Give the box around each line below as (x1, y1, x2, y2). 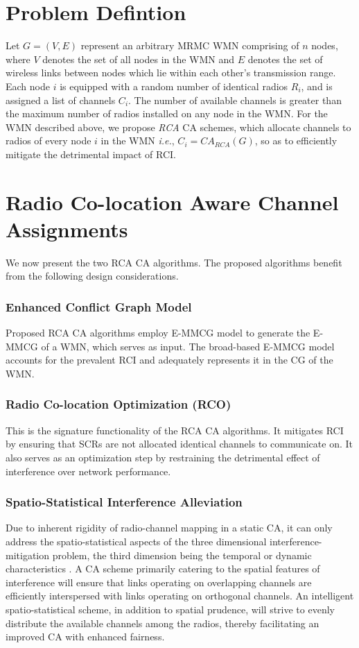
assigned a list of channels (6, 92, 116, 107)
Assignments (6, 214, 128, 243)
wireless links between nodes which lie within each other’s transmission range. (6, 65, 336, 80)
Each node (6, 78, 50, 93)
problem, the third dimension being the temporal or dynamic (52, 547, 312, 562)
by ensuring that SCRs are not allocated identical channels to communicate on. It (6, 436, 353, 451)
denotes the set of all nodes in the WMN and (42, 51, 235, 66)
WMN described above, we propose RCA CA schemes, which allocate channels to (6, 119, 351, 134)
